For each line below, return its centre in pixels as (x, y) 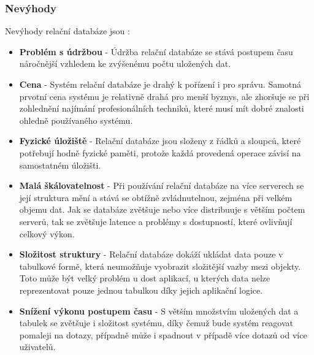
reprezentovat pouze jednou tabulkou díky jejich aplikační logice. (141, 290)
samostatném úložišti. (60, 165)
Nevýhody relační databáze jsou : (67, 31)
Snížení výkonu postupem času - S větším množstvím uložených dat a (159, 311)
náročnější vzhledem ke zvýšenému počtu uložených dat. (125, 63)
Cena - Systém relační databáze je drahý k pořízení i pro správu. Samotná (160, 84)
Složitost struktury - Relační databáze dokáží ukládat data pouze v (151, 254)
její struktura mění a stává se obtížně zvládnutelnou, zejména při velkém (156, 197)
